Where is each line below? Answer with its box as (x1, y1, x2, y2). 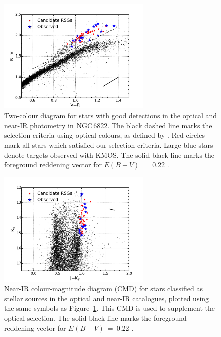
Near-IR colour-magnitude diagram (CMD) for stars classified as (4, 283, 203, 294)
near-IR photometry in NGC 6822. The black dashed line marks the (4, 120, 212, 130)
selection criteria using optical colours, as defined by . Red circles (4, 130, 205, 140)
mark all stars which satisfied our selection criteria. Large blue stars (4, 140, 213, 150)
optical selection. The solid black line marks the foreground (4, 312, 187, 323)
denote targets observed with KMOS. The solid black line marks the (4, 149, 215, 160)
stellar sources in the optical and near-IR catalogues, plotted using (4, 293, 209, 303)
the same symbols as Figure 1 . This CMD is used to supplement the (4, 303, 215, 313)
